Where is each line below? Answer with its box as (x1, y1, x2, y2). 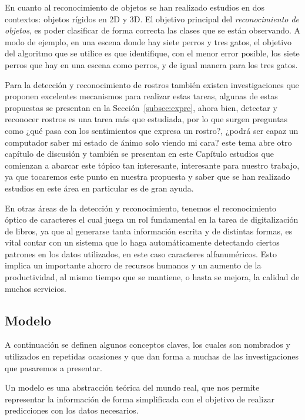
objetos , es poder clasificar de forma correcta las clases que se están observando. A (5, 24, 301, 36)
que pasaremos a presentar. (5, 361, 102, 374)
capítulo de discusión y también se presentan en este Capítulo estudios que (5, 147, 274, 160)
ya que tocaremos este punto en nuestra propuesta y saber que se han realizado (5, 170, 290, 183)
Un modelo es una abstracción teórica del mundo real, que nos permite (5, 381, 260, 394)
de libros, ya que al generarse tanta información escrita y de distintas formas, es (5, 224, 293, 237)
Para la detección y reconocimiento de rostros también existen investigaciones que (5, 78, 299, 90)
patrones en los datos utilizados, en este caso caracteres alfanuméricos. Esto (5, 247, 277, 260)
